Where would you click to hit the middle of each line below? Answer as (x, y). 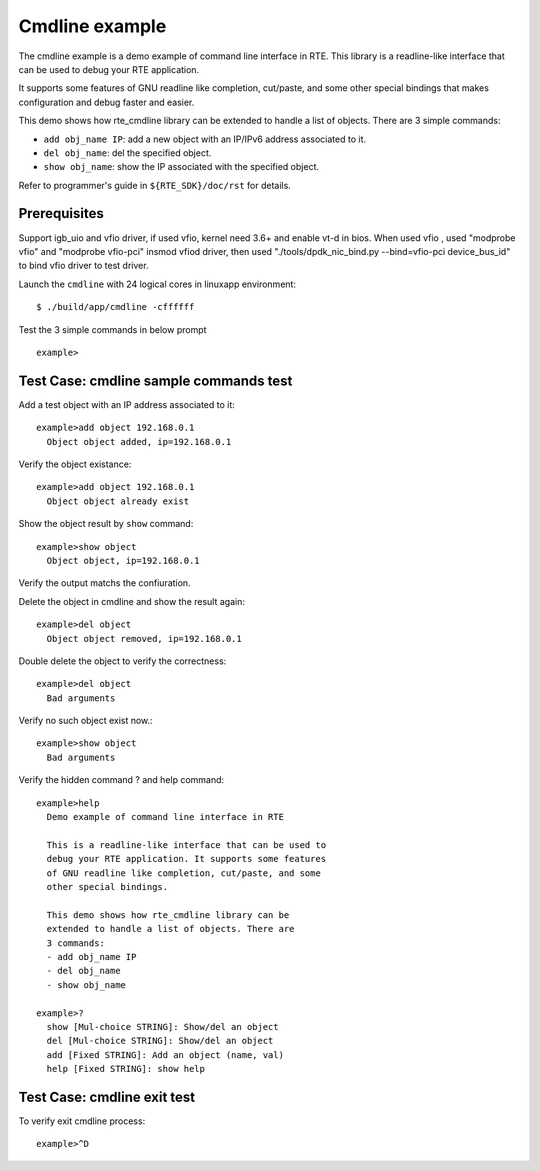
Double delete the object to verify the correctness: (122, 661)
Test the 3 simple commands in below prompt (112, 329)
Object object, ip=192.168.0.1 (123, 560)
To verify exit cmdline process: (82, 1121)
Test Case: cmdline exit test (107, 1096)
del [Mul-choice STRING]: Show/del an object (160, 1041)
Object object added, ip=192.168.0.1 (139, 441)
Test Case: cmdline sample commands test (155, 380)
